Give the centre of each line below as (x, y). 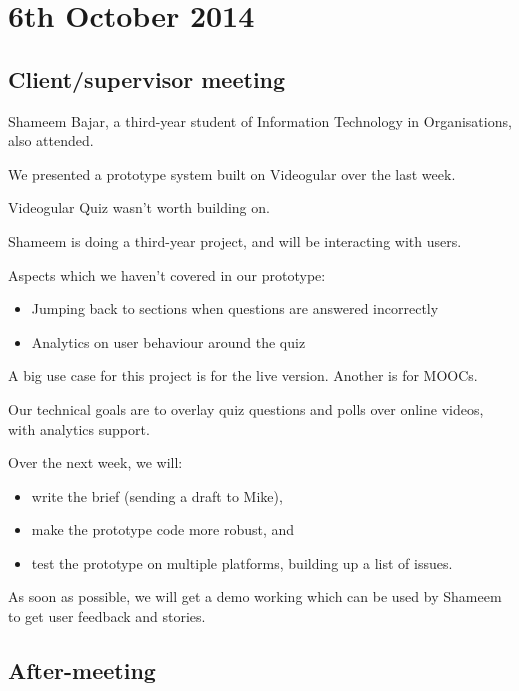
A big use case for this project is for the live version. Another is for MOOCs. (243, 375)
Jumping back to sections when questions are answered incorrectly (235, 308)
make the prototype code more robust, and (163, 529)
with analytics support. (79, 428)
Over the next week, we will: (95, 462)
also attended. (51, 140)
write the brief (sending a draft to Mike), (157, 495)
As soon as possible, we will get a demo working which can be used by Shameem (255, 596)
